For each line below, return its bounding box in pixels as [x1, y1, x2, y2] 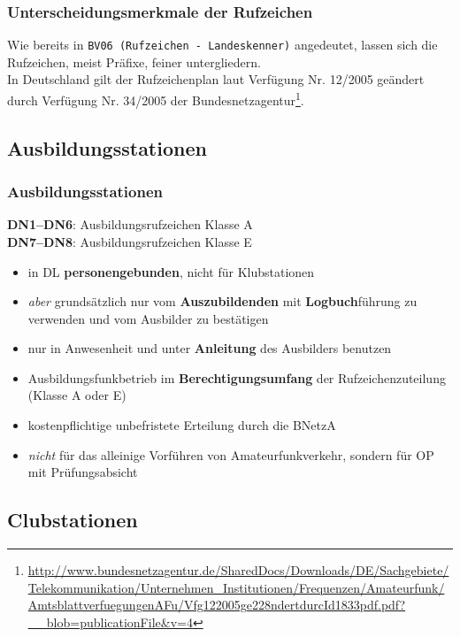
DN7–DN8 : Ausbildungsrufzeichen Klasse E [7, 232, 252, 250]
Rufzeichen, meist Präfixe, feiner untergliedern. [7, 52, 261, 71]
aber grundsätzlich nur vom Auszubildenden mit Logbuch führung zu [27, 292, 418, 311]
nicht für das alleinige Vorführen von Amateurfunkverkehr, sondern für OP [27, 445, 434, 464]
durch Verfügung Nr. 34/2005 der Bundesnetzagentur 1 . [7, 88, 304, 109]
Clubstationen [7, 506, 138, 533]
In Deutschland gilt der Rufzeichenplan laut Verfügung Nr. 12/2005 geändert [7, 70, 425, 88]
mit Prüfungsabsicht [27, 463, 138, 481]
